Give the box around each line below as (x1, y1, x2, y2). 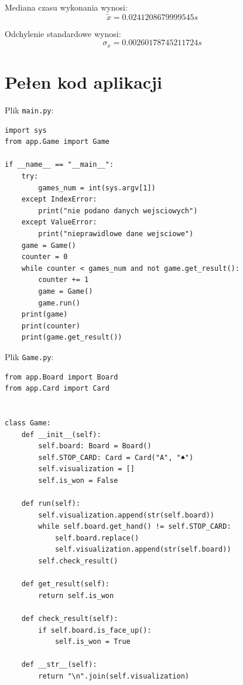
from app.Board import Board (5, 372, 118, 381)
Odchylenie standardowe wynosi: (5, 27, 121, 39)
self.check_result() (38, 557, 118, 566)
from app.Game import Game (5, 137, 109, 146)
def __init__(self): (21, 430, 101, 439)
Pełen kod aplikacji (5, 70, 162, 94)
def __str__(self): (21, 660, 97, 669)
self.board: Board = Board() (38, 442, 152, 451)
